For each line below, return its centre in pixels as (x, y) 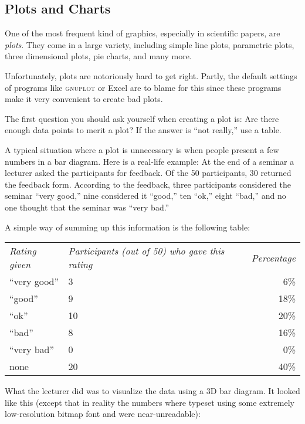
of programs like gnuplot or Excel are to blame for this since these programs (143, 87)
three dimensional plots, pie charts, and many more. (98, 56)
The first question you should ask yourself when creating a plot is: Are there (142, 118)
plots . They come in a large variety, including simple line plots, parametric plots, (150, 44)
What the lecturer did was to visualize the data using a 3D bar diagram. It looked (152, 391)
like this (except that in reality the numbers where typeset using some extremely (150, 402)
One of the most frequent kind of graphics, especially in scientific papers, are (143, 33)
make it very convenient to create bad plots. (84, 99)
